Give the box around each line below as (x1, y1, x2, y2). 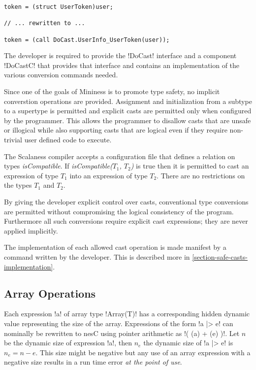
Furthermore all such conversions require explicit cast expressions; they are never (4, 216, 248, 226)
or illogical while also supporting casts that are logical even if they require (4, 125, 227, 135)
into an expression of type (69, 170, 148, 180)
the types (4, 180, 32, 190)
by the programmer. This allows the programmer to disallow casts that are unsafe (4, 115, 251, 125)
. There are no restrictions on (157, 170, 245, 180)
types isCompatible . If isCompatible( (4, 161, 113, 171)
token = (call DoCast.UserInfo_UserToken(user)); (4, 36, 170, 43)
